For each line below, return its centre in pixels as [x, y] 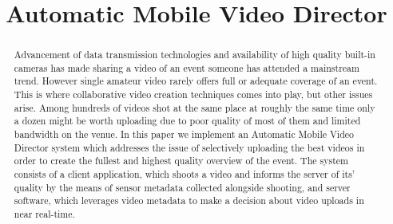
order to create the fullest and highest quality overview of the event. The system [181, 161]
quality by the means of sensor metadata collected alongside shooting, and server [182, 187]
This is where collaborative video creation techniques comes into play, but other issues [193, 94]
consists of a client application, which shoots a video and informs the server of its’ [185, 174]
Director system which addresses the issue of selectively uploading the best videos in [189, 147]
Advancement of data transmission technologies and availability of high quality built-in [195, 55]
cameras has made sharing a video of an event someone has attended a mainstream [187, 67]
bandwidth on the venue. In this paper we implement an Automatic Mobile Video [184, 134]
